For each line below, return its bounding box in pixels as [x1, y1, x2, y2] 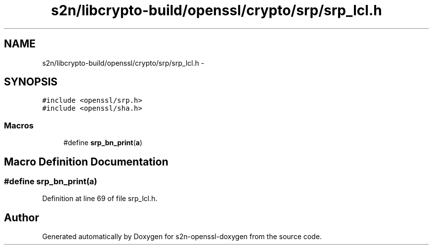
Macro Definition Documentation [4, 155, 169, 168]
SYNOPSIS [4, 76, 58, 88]
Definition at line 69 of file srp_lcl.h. [42, 194, 158, 203]
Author [4, 211, 39, 224]
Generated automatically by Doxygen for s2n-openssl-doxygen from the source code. [42, 232, 322, 241]
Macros [4, 120, 34, 130]
